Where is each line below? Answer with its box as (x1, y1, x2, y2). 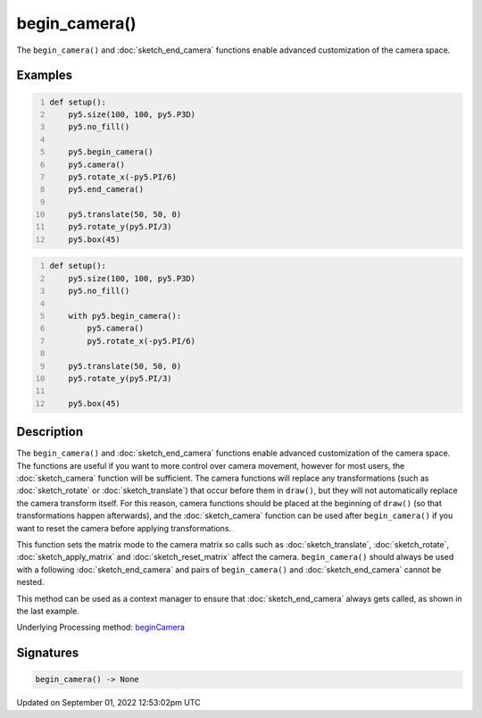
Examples (16, 68, 73, 83)
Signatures (16, 646, 79, 661)
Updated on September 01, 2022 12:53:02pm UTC (16, 697, 201, 708)
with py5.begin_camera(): (68, 311, 182, 321)
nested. (16, 577, 45, 588)
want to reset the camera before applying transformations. (16, 522, 232, 533)
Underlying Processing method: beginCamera (16, 622, 185, 633)
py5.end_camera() (68, 184, 145, 195)
